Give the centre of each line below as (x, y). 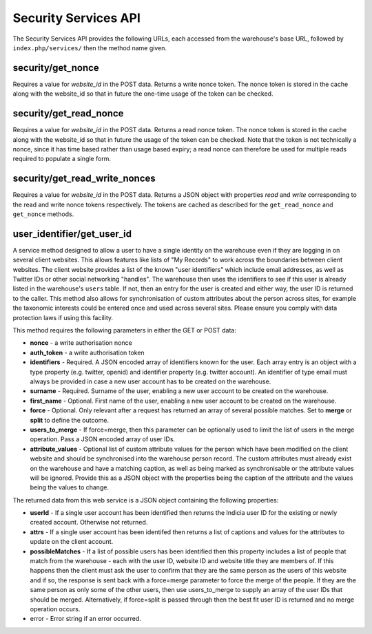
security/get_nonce (56, 68)
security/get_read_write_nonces (84, 179)
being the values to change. (70, 487)
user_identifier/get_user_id (72, 234)
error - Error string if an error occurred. (85, 619)
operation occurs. (55, 609)
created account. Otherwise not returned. (89, 522)
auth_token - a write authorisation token (87, 352)
